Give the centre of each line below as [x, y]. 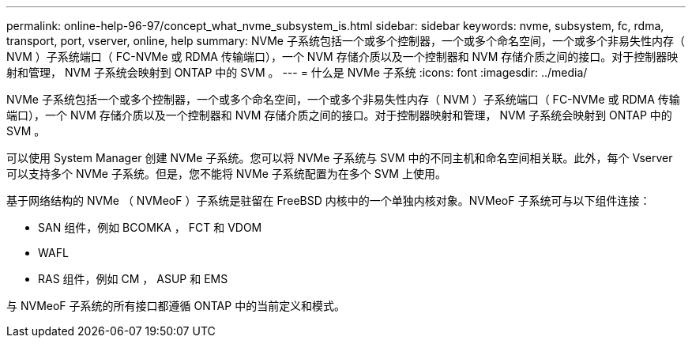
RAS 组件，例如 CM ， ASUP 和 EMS [133, 279]
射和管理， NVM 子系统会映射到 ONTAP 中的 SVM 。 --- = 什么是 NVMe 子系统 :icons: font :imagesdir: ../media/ [297, 72]
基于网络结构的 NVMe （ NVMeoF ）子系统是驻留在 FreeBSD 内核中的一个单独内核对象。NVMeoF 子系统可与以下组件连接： [329, 200]
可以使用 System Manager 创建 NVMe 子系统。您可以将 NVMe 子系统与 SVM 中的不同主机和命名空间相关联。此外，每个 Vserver [340, 158]
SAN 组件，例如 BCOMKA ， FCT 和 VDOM [150, 227]
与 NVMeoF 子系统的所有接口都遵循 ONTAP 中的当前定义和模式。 [176, 306]
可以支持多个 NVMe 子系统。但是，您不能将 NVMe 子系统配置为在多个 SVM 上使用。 [226, 174]
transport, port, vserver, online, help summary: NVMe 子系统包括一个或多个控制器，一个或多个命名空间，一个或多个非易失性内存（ [346, 41]
